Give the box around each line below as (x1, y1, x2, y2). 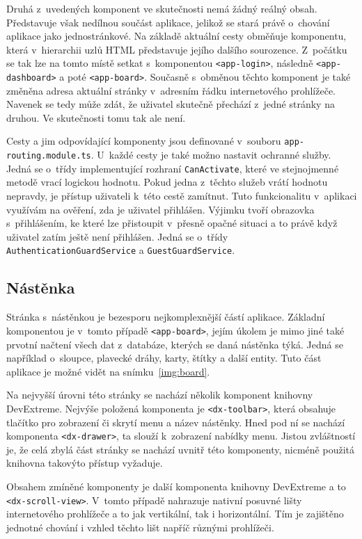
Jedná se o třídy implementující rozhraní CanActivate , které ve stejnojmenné (6, 161, 339, 175)
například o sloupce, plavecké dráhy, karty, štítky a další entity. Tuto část (6, 351, 322, 365)
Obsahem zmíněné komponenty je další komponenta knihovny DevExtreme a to (6, 478, 346, 493)
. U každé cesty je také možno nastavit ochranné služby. (90, 147, 331, 162)
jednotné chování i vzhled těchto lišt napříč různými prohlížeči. (6, 520, 274, 534)
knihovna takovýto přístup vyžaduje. (6, 456, 163, 470)
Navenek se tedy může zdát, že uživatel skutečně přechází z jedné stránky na (6, 97, 335, 111)
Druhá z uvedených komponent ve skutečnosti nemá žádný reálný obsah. (6, 1, 317, 15)
